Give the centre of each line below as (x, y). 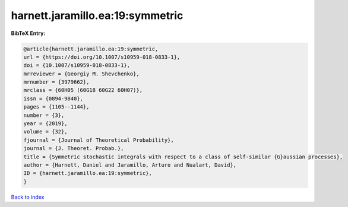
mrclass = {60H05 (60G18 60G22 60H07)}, (83, 90)
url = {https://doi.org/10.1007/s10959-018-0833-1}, (102, 57)
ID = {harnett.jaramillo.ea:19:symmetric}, (88, 173)
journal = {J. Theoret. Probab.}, (74, 149)
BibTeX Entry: (28, 33)
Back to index (28, 197)
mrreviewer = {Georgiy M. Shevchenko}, (81, 74)
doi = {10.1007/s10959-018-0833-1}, (77, 66)
